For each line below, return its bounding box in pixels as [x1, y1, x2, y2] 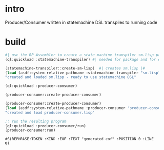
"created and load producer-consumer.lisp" [5, 110, 95, 115]
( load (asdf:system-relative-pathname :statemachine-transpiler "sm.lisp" [5, 70, 161, 75]
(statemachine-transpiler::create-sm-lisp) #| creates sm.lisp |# [5, 66, 145, 71]
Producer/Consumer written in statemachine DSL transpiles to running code [5, 19, 158, 25]
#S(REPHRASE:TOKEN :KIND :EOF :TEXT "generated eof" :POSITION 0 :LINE [5, 137, 154, 142]
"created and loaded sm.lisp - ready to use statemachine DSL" [5, 75, 137, 80]
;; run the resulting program [5, 119, 67, 124]
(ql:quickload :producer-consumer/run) [5, 123, 86, 128]
